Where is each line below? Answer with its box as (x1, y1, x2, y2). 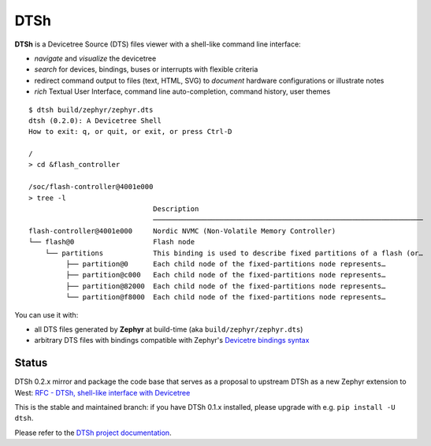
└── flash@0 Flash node (28, 237, 195, 247)
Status (14, 356, 48, 370)
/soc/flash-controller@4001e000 (28, 182, 154, 191)
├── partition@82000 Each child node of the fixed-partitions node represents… (65, 281, 386, 291)
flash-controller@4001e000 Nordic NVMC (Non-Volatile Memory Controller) (28, 226, 336, 236)
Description (152, 205, 199, 214)
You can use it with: (14, 310, 79, 319)
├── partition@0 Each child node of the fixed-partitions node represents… (65, 259, 386, 268)
